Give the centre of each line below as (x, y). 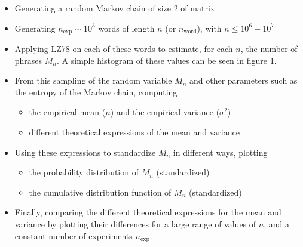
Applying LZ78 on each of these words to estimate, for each (124, 49)
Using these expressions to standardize (85, 152)
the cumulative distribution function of (100, 192)
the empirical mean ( (67, 112)
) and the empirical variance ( (165, 112)
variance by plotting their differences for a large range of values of (135, 223)
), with (209, 28)
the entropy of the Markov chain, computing (96, 92)
